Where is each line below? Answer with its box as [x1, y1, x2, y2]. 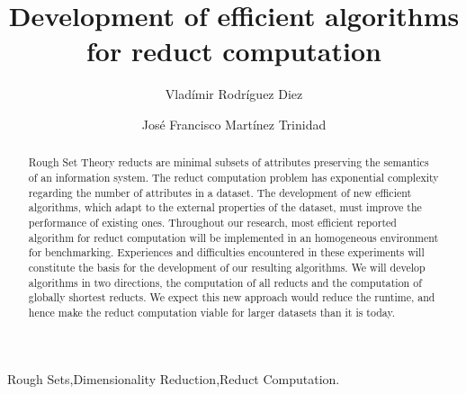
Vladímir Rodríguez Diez [165, 85, 303, 103]
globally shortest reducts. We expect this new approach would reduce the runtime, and [28, 290, 435, 305]
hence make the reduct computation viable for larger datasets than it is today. [28, 304, 396, 319]
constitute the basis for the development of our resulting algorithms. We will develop [28, 259, 426, 274]
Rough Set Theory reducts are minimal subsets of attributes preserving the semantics [28, 155, 429, 170]
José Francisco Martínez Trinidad [141, 114, 327, 133]
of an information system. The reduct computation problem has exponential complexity [28, 169, 439, 184]
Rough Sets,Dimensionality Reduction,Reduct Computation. [7, 369, 340, 388]
